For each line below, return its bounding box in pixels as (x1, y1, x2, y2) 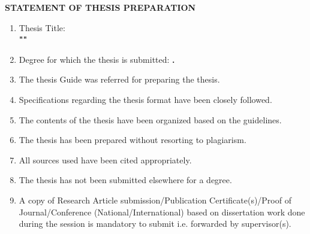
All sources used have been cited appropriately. (19, 153, 192, 166)
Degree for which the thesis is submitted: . (19, 53, 175, 65)
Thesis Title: (19, 21, 65, 34)
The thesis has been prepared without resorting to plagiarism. (19, 133, 246, 146)
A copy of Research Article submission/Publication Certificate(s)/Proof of (19, 193, 291, 206)
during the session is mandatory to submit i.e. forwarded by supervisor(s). (19, 217, 291, 230)
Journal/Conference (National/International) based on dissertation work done (19, 205, 305, 218)
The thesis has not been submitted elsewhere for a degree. (19, 174, 232, 186)
